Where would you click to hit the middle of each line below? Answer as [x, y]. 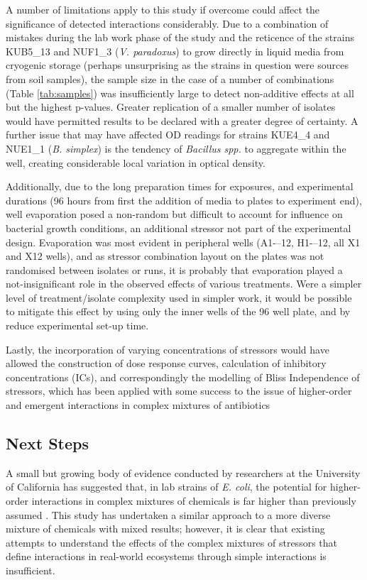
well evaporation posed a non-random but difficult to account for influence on [174, 214]
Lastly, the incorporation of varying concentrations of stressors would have [168, 349]
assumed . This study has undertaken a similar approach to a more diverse [168, 514]
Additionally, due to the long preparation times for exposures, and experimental [180, 186]
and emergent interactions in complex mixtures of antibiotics [138, 405]
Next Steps [47, 443]
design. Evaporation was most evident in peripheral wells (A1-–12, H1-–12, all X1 [183, 242]
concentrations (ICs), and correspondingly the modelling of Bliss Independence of [183, 377]
